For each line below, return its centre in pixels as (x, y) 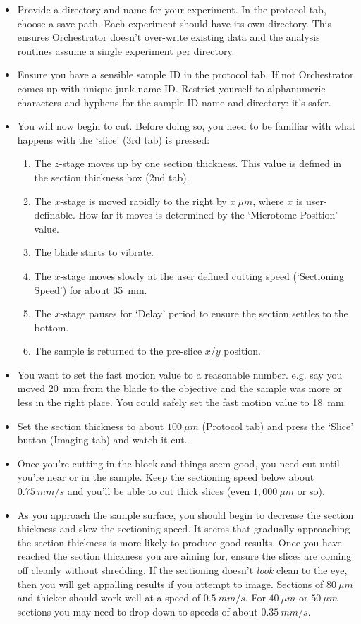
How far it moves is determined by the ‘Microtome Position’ (208, 215)
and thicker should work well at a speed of (109, 598)
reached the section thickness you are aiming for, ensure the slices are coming (184, 556)
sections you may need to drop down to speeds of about (137, 611)
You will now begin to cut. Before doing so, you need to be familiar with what (186, 126)
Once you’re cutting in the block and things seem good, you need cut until (178, 463)
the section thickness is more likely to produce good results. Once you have (179, 542)
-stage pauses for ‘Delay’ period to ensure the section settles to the (204, 313)
